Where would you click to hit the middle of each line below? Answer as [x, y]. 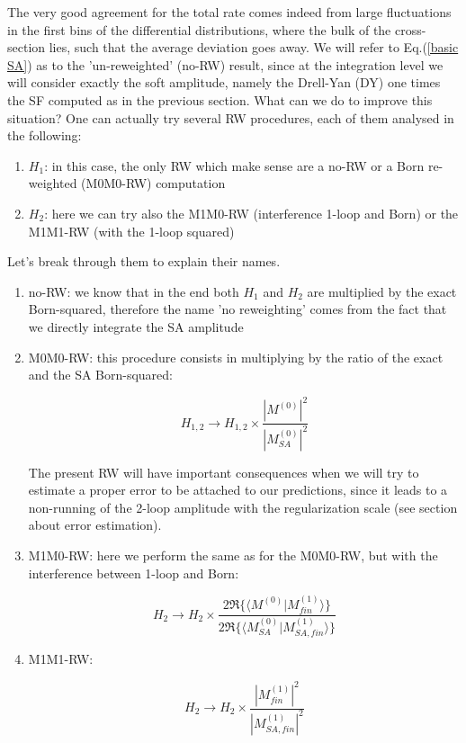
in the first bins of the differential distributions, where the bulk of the [199, 29]
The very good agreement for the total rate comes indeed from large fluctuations [229, 12]
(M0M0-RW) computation [153, 183]
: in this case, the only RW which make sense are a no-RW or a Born [234, 165]
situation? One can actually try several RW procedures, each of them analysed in [231, 117]
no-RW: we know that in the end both [134, 291]
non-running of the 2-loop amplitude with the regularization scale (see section [243, 507]
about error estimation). [95, 525]
